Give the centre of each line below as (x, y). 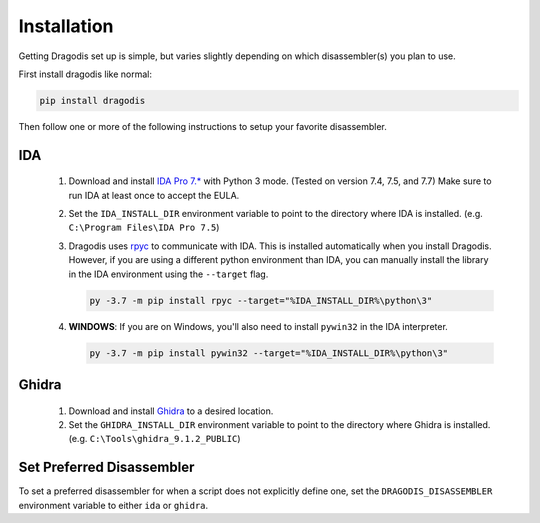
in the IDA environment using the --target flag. (168, 274)
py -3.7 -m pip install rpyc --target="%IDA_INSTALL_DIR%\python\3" (261, 300)
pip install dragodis (92, 100)
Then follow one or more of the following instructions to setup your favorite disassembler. (202, 126)
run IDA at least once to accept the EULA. (154, 195)
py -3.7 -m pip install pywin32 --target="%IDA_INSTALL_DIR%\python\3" (269, 353)
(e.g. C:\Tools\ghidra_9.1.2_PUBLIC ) (154, 439)
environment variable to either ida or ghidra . (113, 505)
